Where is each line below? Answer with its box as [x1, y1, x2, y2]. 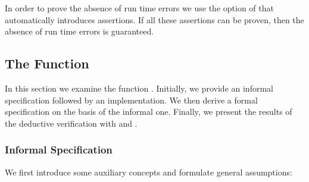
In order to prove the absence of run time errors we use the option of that [5, 2, 274, 14]
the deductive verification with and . [5, 117, 138, 129]
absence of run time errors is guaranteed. [5, 25, 154, 37]
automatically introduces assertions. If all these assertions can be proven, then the [5, 13, 304, 26]
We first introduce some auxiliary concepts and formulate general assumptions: [5, 165, 292, 178]
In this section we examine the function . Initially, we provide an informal [5, 81, 273, 94]
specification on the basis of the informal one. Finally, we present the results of [5, 105, 292, 118]
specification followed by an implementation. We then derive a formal [5, 93, 258, 106]
